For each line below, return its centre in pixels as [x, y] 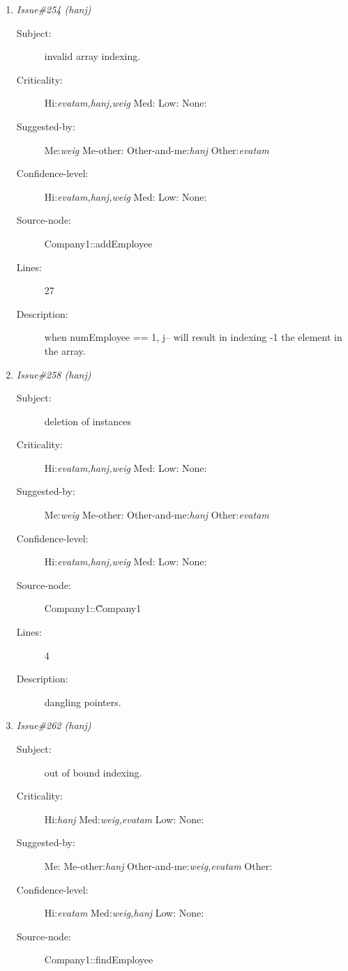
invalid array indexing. [92, 56]
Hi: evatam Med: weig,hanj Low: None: [124, 913]
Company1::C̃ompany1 [93, 608]
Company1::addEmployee [98, 243]
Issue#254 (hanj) [54, 9]
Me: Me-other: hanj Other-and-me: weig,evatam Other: [158, 865]
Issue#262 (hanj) [54, 725]
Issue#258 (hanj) [54, 374]
